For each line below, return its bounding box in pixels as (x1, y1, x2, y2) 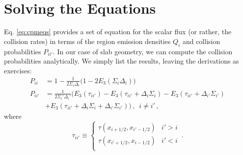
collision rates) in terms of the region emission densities (4, 36, 171, 46)
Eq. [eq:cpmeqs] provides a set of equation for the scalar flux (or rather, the (4, 26, 232, 37)
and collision (182, 36, 220, 46)
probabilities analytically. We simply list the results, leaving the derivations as (4, 56, 239, 66)
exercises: (4, 65, 32, 75)
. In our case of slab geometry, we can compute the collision (53, 46, 233, 56)
